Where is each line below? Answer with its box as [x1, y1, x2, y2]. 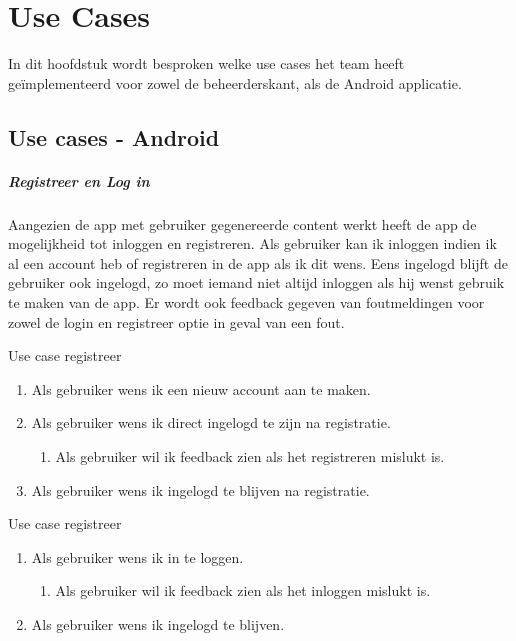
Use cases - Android [8, 121, 220, 152]
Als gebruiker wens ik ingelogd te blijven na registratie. [31, 479, 370, 500]
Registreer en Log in [8, 170, 150, 191]
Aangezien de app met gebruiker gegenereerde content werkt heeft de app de [8, 213, 477, 234]
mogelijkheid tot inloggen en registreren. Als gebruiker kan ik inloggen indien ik [8, 233, 497, 254]
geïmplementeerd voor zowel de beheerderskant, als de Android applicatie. [8, 72, 462, 93]
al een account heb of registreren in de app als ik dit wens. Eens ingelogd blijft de [8, 252, 508, 273]
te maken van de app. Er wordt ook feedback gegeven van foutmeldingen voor [8, 292, 485, 313]
